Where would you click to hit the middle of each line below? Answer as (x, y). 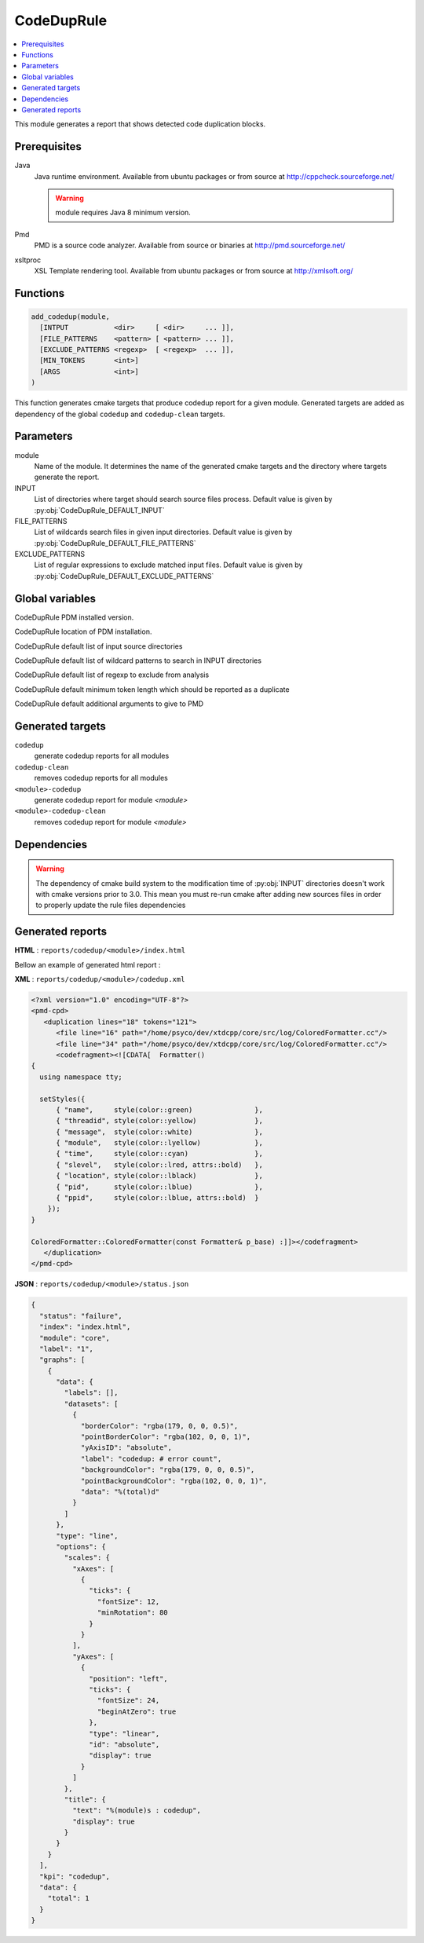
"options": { (81, 1546)
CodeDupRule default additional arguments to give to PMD (109, 704)
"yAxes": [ (93, 1656)
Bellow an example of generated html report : (88, 964)
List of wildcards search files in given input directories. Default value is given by (163, 532)
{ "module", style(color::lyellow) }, (159, 1143)
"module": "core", (75, 1338)
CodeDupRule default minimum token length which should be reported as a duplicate (152, 689)
